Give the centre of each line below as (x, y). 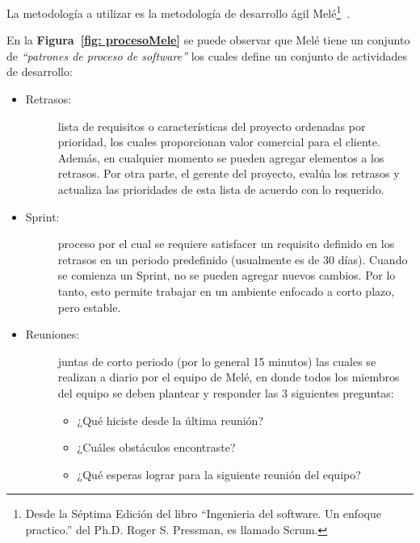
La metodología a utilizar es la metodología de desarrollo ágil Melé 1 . (178, 12)
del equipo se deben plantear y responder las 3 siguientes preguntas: (226, 392)
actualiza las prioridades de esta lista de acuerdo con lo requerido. (221, 189)
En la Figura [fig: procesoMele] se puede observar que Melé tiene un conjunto (208, 40)
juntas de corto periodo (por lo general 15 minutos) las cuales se (217, 361)
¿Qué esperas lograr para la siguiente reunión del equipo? (219, 474)
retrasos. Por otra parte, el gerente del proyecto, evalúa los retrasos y (229, 173)
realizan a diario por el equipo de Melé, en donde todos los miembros (229, 377)
